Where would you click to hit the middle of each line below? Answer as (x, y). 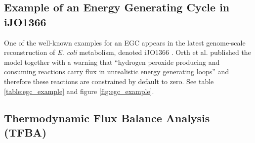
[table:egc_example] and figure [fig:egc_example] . (79, 91)
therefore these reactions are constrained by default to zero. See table (109, 81)
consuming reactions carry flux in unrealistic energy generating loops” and (117, 71)
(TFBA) (25, 132)
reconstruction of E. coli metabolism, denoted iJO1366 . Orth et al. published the (127, 52)
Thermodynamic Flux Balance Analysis (107, 118)
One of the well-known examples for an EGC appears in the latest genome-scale (125, 42)
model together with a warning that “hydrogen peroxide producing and (112, 62)
